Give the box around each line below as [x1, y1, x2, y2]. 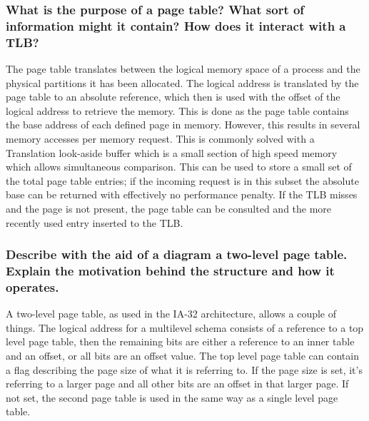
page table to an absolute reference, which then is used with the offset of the [6, 89, 340, 104]
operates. [6, 278, 59, 295]
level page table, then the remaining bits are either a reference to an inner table [6, 334, 355, 349]
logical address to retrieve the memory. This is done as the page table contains [6, 103, 349, 118]
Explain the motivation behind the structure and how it [6, 262, 335, 280]
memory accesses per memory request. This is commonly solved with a [6, 131, 315, 146]
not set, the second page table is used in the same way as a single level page [6, 390, 338, 405]
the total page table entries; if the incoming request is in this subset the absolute [6, 173, 359, 188]
